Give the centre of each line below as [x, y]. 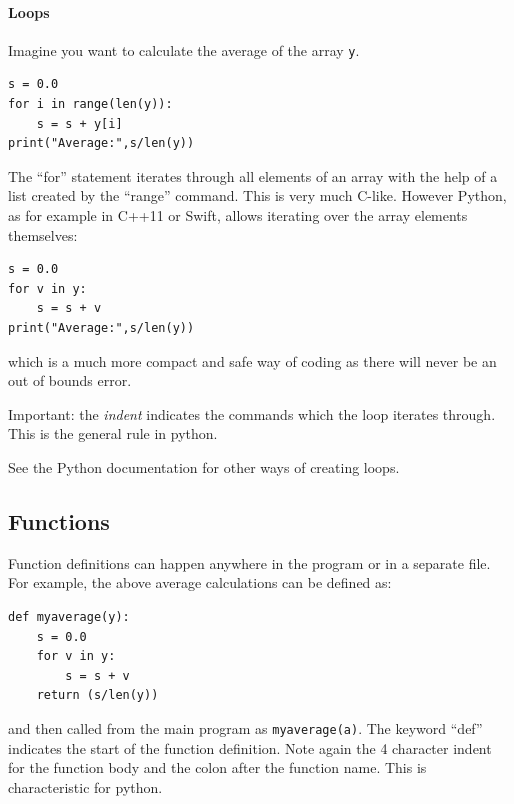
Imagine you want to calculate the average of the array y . [184, 49]
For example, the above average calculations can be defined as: [200, 582]
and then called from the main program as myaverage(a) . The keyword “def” [245, 727]
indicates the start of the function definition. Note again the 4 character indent [250, 747]
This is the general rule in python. [113, 433]
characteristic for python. [85, 786]
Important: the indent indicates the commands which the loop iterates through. [252, 413]
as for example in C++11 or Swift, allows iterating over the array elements [238, 215]
